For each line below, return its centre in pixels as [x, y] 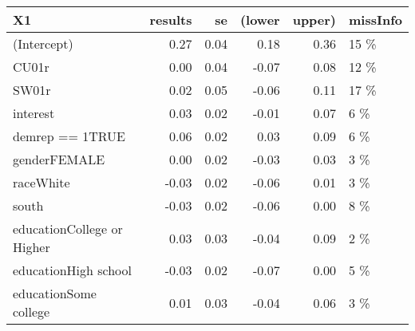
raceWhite [41, 182]
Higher [32, 247]
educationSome [55, 293]
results [171, 20]
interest [34, 113]
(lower [260, 20]
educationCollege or [68, 229]
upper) [314, 20]
